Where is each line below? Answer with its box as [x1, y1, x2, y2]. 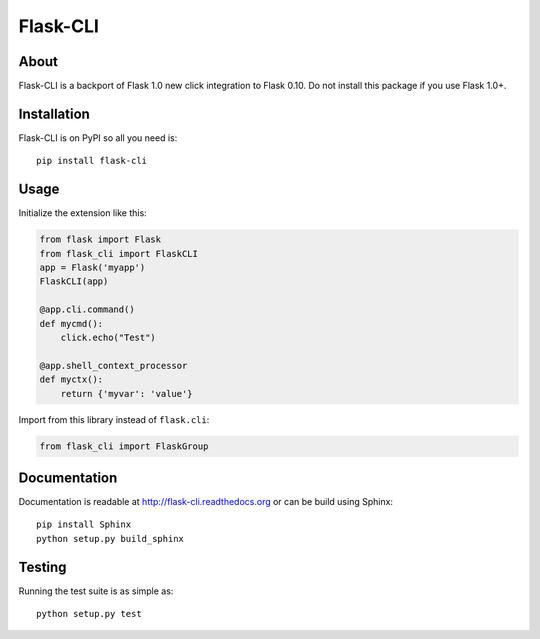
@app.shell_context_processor [39, 360, 188, 371]
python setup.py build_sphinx [36, 533, 185, 544]
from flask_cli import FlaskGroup [39, 440, 209, 452]
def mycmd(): [39, 318, 104, 329]
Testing [18, 558, 67, 575]
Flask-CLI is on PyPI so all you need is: [18, 131, 178, 144]
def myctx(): [39, 374, 104, 385]
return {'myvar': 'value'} [60, 388, 194, 399]
